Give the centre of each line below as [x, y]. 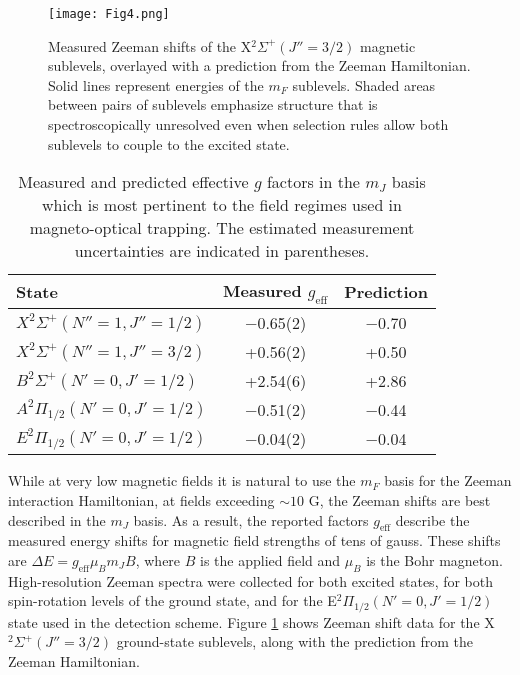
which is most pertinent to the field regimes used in [221, 205]
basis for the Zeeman [448, 480]
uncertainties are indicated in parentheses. [222, 251]
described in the [57, 519]
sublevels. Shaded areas [364, 84]
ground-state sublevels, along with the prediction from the [294, 641]
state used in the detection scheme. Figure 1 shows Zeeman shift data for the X [251, 621]
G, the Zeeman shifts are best [399, 500]
